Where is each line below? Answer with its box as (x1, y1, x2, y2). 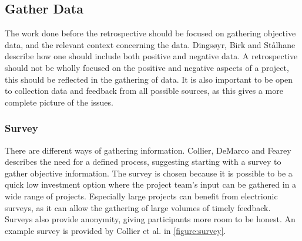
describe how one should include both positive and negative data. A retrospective (5, 50, 298, 62)
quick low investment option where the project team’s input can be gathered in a (5, 178, 297, 191)
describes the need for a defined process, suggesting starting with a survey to (5, 155, 281, 168)
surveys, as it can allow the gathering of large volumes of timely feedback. (5, 201, 271, 213)
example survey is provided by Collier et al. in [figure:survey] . (5, 224, 226, 236)
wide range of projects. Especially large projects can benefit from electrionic (5, 189, 278, 202)
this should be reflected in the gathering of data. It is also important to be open (5, 73, 293, 85)
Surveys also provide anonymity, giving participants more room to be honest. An (5, 213, 296, 225)
